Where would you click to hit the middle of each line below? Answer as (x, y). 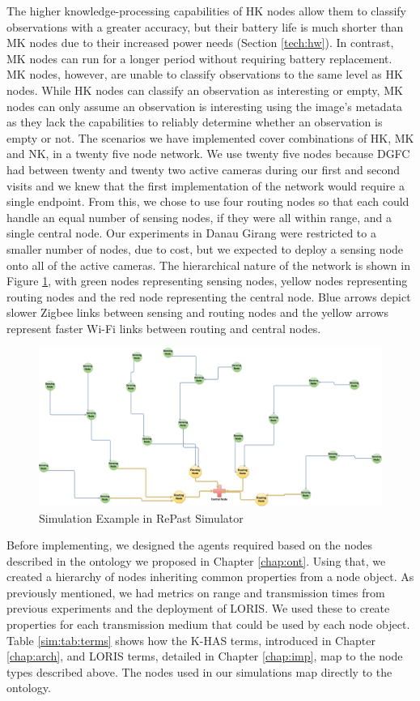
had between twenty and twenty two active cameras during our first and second (204, 169)
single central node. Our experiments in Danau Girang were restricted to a (191, 233)
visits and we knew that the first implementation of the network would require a (206, 185)
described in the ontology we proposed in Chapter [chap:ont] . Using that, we (196, 560)
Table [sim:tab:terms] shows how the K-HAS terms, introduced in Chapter (191, 640)
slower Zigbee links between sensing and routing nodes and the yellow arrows (197, 312)
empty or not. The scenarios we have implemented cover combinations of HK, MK (210, 137)
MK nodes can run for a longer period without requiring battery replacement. (199, 58)
